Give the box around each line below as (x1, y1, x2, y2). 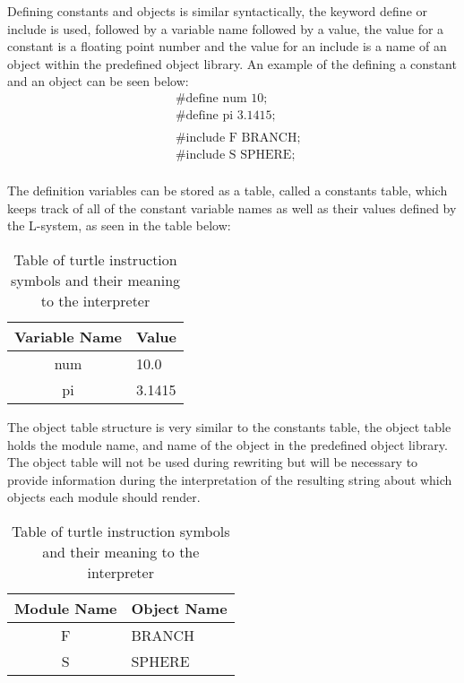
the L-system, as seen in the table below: (7, 216, 231, 235)
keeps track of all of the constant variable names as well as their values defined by (7, 198, 457, 217)
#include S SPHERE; (175, 149, 296, 162)
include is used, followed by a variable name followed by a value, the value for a (7, 19, 444, 38)
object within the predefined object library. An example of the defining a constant (7, 54, 457, 73)
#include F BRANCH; (175, 132, 301, 145)
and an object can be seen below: (7, 72, 189, 91)
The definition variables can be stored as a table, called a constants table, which (7, 181, 448, 200)
